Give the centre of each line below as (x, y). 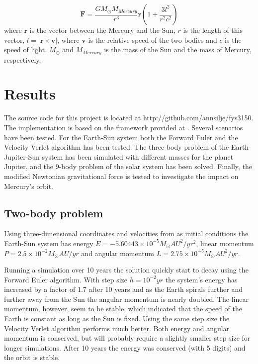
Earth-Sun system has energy (49, 243)
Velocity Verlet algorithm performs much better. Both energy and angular (117, 328)
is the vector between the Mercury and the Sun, (102, 30)
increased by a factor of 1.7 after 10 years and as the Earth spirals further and (124, 289)
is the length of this (213, 30)
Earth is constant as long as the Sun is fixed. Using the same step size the (117, 318)
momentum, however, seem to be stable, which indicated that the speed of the (123, 309)
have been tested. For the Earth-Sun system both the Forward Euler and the (121, 137)
